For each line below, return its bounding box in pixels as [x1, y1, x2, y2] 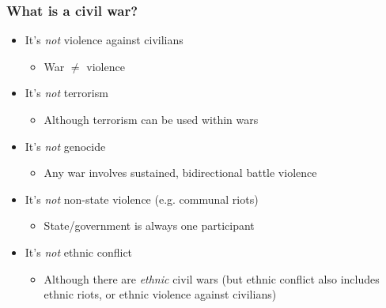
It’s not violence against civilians [25, 32, 184, 48]
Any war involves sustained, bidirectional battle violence [44, 164, 317, 181]
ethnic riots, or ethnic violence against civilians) [44, 286, 277, 302]
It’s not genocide [25, 137, 106, 154]
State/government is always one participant [44, 217, 255, 234]
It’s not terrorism [25, 85, 108, 101]
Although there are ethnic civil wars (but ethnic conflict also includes [44, 270, 380, 287]
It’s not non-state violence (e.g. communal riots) [25, 190, 259, 207]
